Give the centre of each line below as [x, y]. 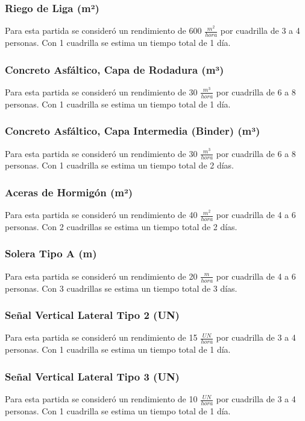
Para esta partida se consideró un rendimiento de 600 [103, 31]
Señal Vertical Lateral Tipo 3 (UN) [92, 376]
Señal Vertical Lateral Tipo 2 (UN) [92, 315]
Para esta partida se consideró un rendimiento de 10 [101, 399]
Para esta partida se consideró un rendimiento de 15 [101, 337]
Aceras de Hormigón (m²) [69, 192]
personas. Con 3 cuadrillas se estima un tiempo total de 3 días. [121, 288]
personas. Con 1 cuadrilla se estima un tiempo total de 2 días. [120, 165]
